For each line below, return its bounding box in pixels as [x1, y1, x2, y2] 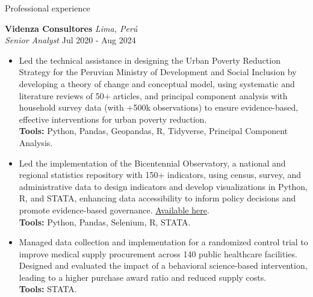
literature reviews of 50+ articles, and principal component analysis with [19, 89, 288, 102]
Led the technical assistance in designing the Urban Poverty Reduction [19, 54, 280, 66]
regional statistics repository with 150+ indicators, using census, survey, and [19, 168, 302, 181]
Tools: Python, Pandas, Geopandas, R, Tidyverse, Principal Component [19, 124, 288, 137]
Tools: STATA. [19, 283, 77, 295]
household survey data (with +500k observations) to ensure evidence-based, [19, 101, 299, 114]
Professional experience [5, 2, 90, 14]
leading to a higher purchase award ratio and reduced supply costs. [19, 271, 267, 283]
